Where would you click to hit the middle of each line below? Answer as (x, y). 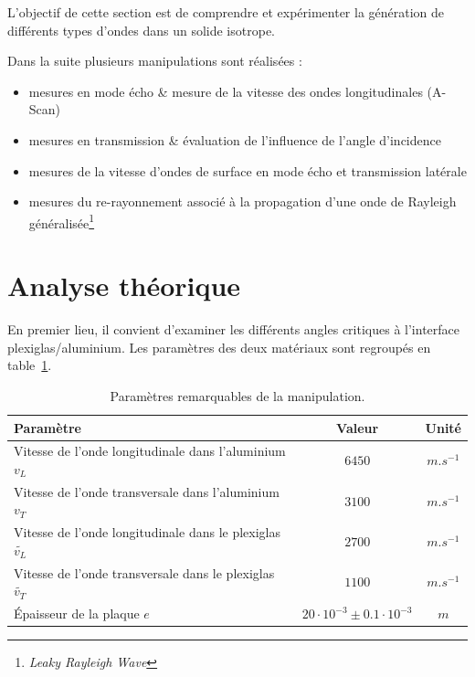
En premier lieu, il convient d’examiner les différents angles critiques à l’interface (233, 329)
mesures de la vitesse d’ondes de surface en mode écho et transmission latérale (248, 170)
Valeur (358, 427)
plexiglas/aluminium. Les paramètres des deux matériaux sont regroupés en (219, 347)
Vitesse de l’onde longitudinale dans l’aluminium (150, 451)
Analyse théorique (124, 286)
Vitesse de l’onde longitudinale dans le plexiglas (147, 532)
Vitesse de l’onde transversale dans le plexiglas (144, 572)
